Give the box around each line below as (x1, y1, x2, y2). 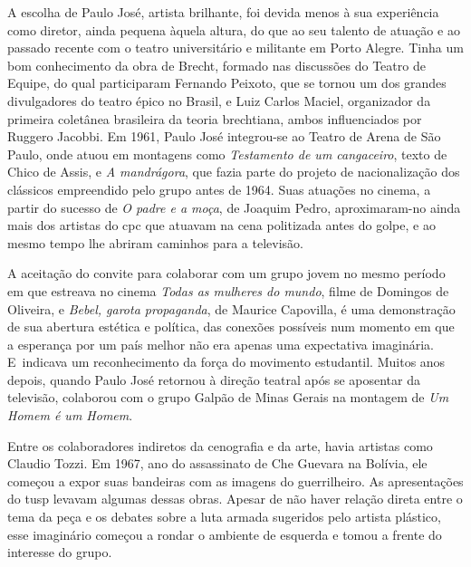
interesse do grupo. (7, 543, 112, 562)
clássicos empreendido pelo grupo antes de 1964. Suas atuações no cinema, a (7, 179, 431, 198)
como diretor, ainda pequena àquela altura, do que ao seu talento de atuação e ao (7, 20, 460, 39)
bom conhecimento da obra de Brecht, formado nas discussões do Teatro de (7, 55, 426, 74)
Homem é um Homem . (7, 406, 133, 425)
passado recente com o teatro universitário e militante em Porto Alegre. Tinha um (7, 38, 464, 57)
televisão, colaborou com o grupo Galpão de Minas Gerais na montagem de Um (7, 388, 449, 407)
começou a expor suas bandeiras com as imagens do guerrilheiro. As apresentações (7, 471, 464, 490)
